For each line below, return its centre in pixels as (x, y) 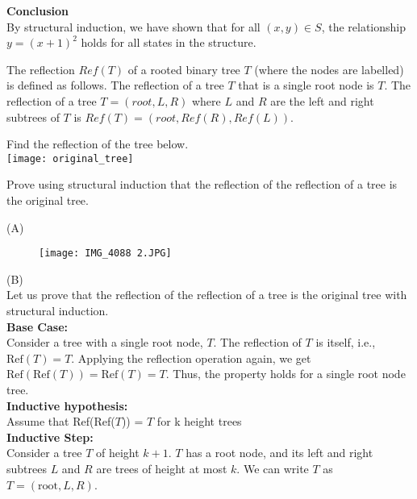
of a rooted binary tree (184, 69)
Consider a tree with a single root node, (105, 342)
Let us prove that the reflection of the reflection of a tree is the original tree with (207, 295)
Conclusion (38, 10)
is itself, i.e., (346, 342)
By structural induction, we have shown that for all (133, 26)
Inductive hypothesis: (67, 405)
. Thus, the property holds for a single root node (286, 374)
